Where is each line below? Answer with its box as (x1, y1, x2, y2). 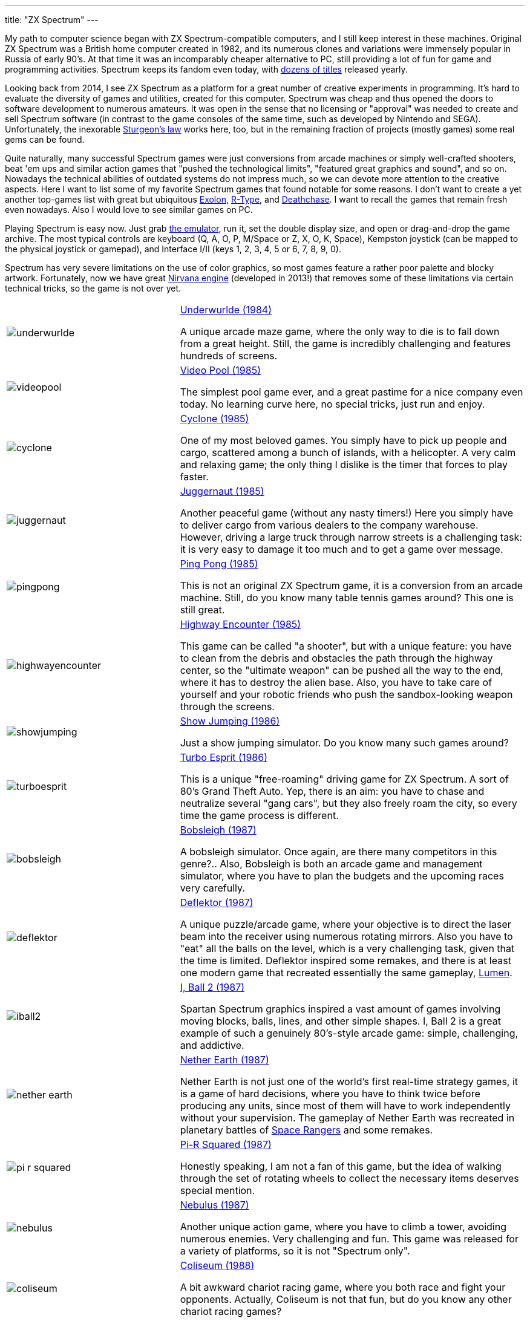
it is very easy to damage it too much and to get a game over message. (180, 543, 503, 555)
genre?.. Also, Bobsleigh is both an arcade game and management (180, 858, 483, 870)
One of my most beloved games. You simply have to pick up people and (180, 434, 507, 446)
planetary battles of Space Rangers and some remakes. (180, 1124, 433, 1136)
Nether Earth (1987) (180, 1054, 269, 1066)
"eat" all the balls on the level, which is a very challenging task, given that (180, 942, 515, 954)
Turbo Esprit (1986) (180, 751, 267, 763)
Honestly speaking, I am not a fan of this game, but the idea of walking (180, 1160, 502, 1172)
